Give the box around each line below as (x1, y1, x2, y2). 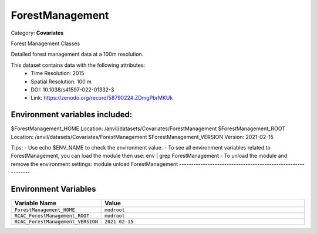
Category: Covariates (11, 29, 64, 36)
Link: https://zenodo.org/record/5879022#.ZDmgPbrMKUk (31, 94, 173, 101)
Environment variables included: (11, 110, 133, 120)
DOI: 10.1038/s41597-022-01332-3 (31, 86, 114, 93)
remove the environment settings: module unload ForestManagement (11, 160, 178, 167)
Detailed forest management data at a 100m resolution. (11, 50, 144, 58)
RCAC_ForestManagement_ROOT (14, 213, 90, 219)
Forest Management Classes (11, 40, 80, 47)
